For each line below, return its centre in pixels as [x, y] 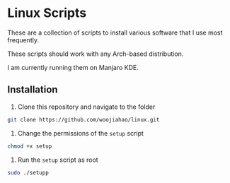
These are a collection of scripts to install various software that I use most [115, 33]
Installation [33, 90]
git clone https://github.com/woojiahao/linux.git [84, 119]
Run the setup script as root [58, 160]
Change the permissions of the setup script [80, 133]
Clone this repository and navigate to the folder [86, 107]
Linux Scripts [47, 13]
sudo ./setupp [28, 172]
